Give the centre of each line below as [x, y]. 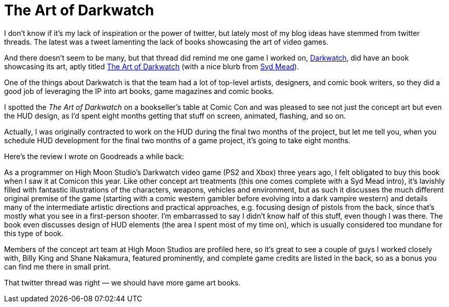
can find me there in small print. [58, 266]
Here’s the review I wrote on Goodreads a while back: [94, 156]
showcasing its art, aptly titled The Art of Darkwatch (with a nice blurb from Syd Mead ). [152, 66]
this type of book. [34, 233]
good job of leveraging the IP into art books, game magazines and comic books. [139, 91]
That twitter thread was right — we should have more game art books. [123, 282]
